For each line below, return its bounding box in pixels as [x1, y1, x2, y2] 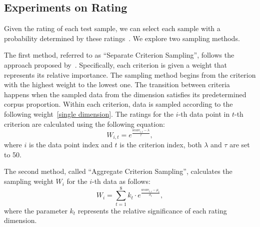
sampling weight [4, 176, 53, 186]
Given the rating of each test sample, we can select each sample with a [4, 23, 220, 34]
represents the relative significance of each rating [77, 205, 227, 215]
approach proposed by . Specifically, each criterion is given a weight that [4, 59, 227, 70]
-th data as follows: [91, 176, 150, 186]
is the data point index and [28, 139, 112, 150]
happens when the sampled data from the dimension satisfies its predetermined [4, 89, 246, 99]
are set [229, 139, 250, 150]
